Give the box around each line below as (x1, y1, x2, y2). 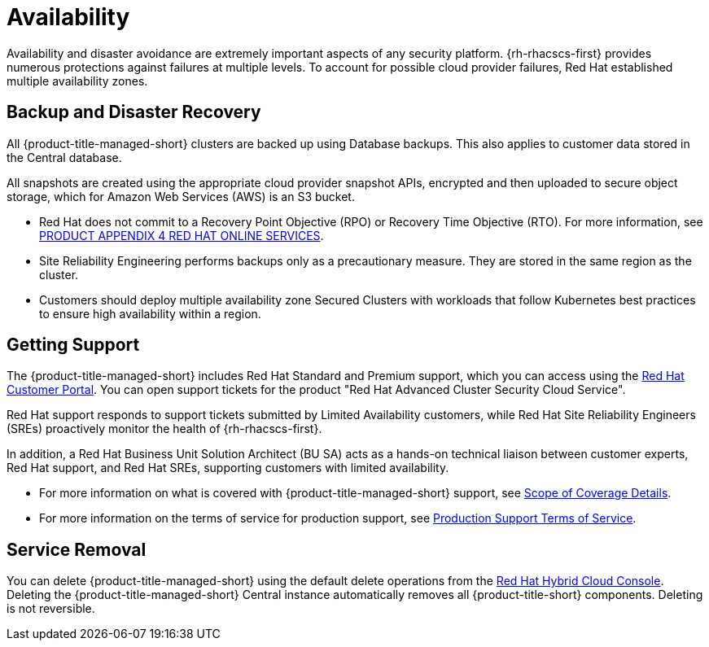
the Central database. (7, 150, 122, 164)
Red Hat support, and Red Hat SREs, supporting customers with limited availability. (7, 461, 449, 475)
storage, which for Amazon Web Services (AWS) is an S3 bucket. (7, 189, 355, 203)
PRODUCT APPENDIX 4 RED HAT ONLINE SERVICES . (39, 228, 324, 243)
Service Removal (7, 539, 147, 560)
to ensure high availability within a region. (39, 306, 261, 321)
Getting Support (7, 334, 140, 356)
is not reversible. (7, 601, 95, 616)
